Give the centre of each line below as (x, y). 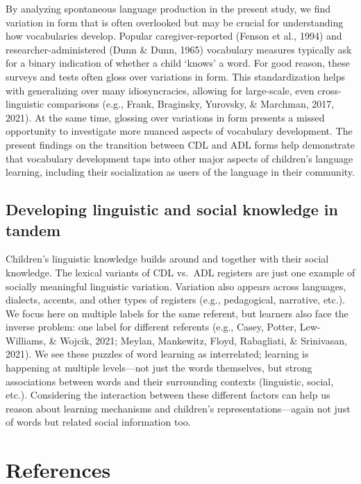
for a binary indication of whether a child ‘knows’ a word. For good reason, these (178, 63)
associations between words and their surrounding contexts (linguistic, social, (170, 381)
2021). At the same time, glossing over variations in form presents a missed (165, 117)
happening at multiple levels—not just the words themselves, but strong (159, 368)
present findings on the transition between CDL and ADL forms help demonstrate (180, 144)
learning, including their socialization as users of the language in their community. (180, 172)
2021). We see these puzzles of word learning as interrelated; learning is (157, 354)
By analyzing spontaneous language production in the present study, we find (168, 8)
